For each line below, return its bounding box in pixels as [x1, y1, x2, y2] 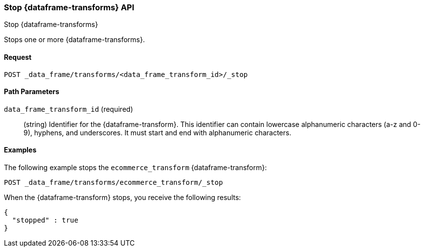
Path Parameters [4, 87, 59, 96]
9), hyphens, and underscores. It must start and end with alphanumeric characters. [24, 128, 292, 137]
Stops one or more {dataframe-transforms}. [4, 35, 145, 44]
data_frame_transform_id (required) [4, 104, 133, 113]
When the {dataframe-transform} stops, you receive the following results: [4, 193, 241, 202]
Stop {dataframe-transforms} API [4, 2, 134, 12]
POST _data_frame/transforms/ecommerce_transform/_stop [4, 178, 223, 187]
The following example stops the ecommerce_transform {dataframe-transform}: [4, 163, 267, 172]
